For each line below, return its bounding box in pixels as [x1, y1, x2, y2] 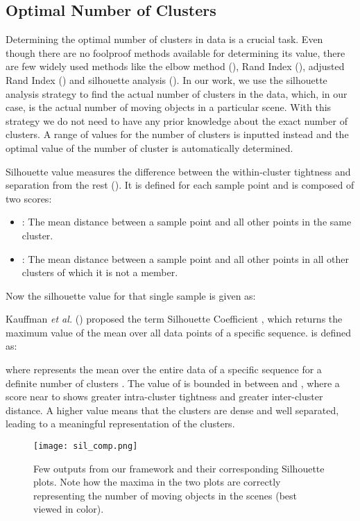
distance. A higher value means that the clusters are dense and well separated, [6, 402, 339, 417]
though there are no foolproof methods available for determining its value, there [6, 45, 345, 60]
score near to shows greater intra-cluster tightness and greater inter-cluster [6, 389, 323, 404]
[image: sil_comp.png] [33, 441, 138, 452]
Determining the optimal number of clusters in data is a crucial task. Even [6, 32, 323, 46]
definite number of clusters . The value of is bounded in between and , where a [6, 375, 340, 390]
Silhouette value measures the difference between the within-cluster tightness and [6, 164, 351, 178]
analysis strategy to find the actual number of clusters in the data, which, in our [6, 86, 348, 101]
